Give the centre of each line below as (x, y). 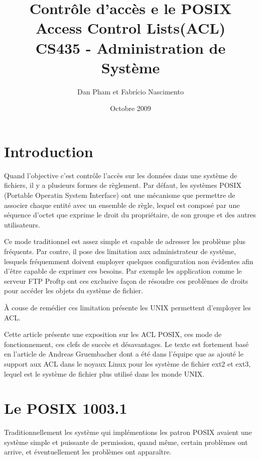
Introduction (49, 151)
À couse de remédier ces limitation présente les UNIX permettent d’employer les (127, 307)
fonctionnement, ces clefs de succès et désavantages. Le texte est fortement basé (126, 344)
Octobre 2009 (131, 108)
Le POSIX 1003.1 (66, 408)
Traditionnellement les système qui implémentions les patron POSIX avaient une (128, 432)
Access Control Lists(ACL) (131, 28)
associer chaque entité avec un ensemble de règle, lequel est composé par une (122, 205)
